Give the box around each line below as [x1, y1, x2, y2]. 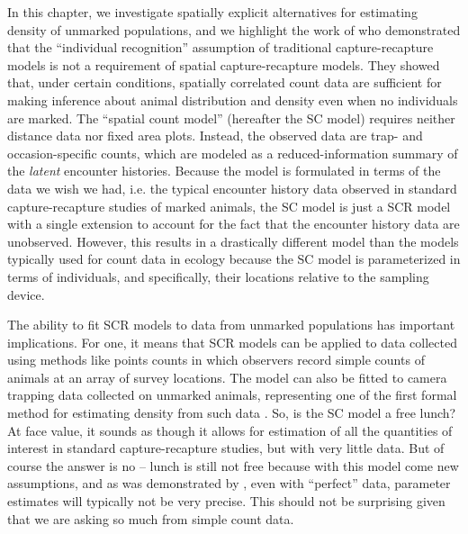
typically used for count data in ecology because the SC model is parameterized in [7, 249, 461, 268]
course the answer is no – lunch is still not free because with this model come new [7, 456, 459, 475]
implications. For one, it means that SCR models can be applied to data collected [7, 332, 457, 351]
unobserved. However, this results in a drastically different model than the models [7, 231, 459, 250]
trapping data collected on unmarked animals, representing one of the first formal [7, 385, 457, 404]
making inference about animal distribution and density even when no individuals [7, 90, 458, 109]
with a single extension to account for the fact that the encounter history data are [7, 214, 460, 233]
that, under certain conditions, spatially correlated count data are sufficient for [7, 73, 442, 92]
